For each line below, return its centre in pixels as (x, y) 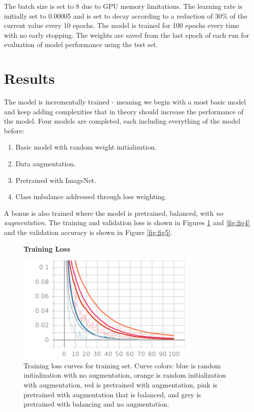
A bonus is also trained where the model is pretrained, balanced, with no (114, 213)
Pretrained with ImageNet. (56, 180)
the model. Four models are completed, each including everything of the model (122, 121)
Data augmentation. (46, 164)
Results (29, 78)
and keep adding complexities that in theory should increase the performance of (124, 111)
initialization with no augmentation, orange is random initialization (125, 375)
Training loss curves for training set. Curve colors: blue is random (122, 365)
